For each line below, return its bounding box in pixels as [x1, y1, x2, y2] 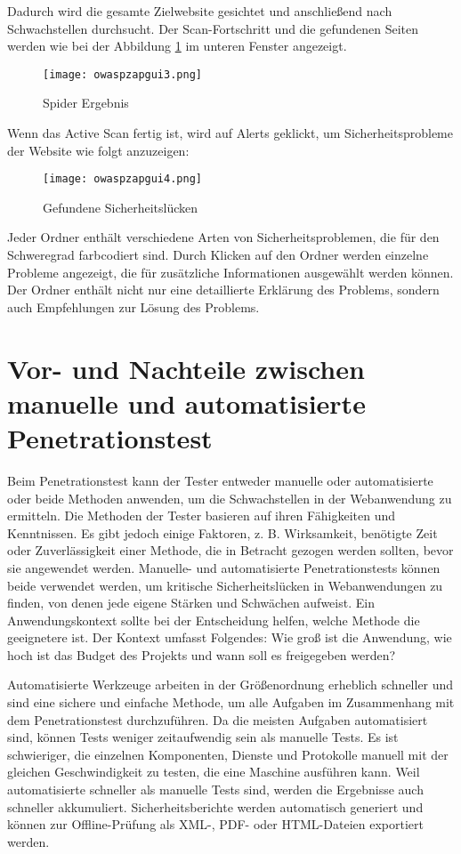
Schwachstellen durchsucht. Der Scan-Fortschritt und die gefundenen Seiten [7, 19, 419, 37]
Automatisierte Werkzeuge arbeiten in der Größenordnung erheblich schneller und [7, 675, 454, 694]
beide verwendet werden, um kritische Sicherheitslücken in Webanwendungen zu [7, 576, 443, 594]
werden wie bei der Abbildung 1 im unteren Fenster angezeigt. [7, 36, 347, 55]
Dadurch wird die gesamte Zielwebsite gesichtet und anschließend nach [7, 2, 392, 20]
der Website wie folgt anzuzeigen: [7, 141, 190, 159]
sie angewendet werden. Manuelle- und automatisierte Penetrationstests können [7, 558, 441, 576]
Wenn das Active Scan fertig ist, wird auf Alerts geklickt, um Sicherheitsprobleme [7, 124, 454, 142]
